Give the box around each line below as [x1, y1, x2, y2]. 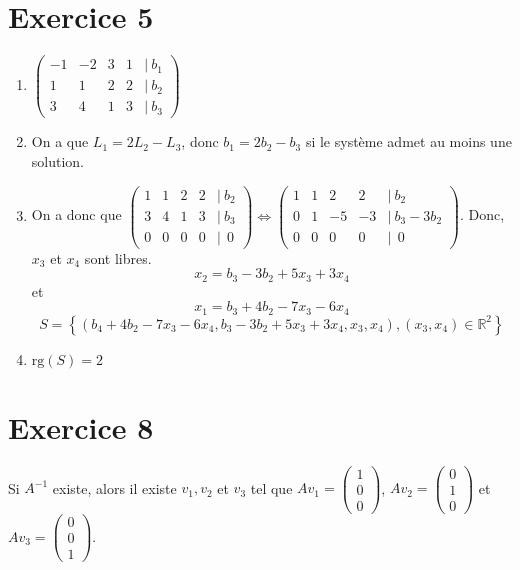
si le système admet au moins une [305, 131, 512, 152]
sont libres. [84, 247, 152, 268]
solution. [31, 150, 85, 171]
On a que [31, 131, 89, 152]
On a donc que [31, 204, 122, 225]
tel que [250, 477, 293, 498]
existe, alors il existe [52, 477, 177, 498]
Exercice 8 [8, 406, 154, 447]
